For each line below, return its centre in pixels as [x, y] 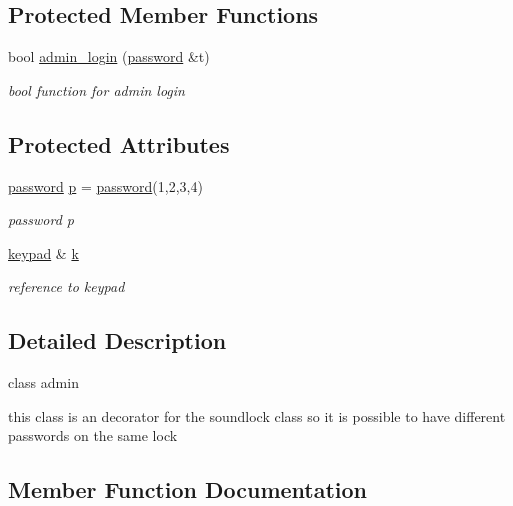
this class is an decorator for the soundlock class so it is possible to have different [257, 415]
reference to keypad [66, 286]
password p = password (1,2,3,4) [105, 185]
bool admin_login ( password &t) [109, 56]
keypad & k [43, 252]
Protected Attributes [119, 143]
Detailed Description [117, 340]
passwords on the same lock [93, 435]
